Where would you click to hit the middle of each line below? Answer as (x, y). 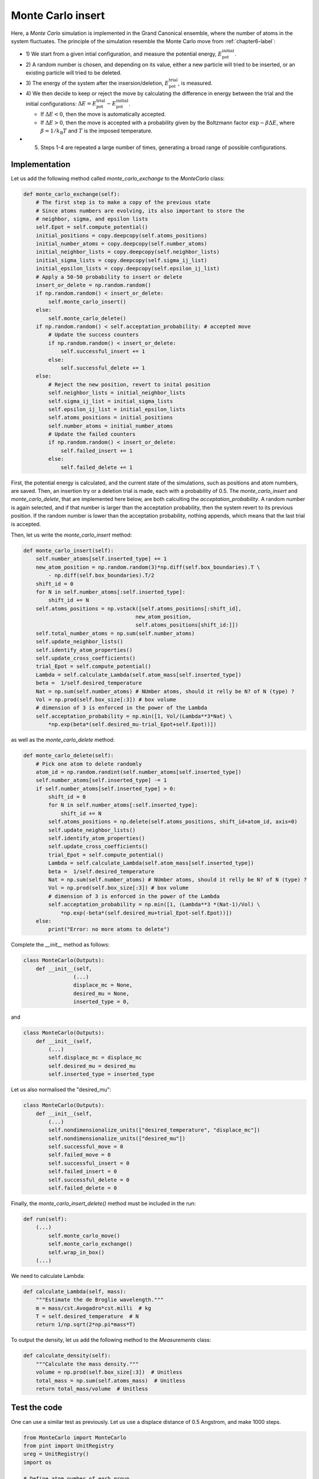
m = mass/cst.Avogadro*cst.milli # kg (94, 1308)
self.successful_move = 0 (86, 1147)
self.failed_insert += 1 (97, 451)
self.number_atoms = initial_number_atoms (111, 426)
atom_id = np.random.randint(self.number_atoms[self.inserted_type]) (139, 772)
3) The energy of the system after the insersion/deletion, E (97, 83)
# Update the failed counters (92, 434)
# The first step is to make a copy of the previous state (123, 202)
